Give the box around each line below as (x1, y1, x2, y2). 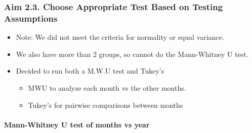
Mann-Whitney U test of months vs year (4, 119, 150, 129)
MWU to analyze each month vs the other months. (28, 82, 186, 93)
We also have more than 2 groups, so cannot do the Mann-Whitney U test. (16, 48, 248, 59)
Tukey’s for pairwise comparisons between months (28, 99, 183, 110)
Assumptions (4, 12, 58, 24)
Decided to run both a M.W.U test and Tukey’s (16, 65, 164, 76)
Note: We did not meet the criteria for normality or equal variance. (16, 32, 224, 42)
